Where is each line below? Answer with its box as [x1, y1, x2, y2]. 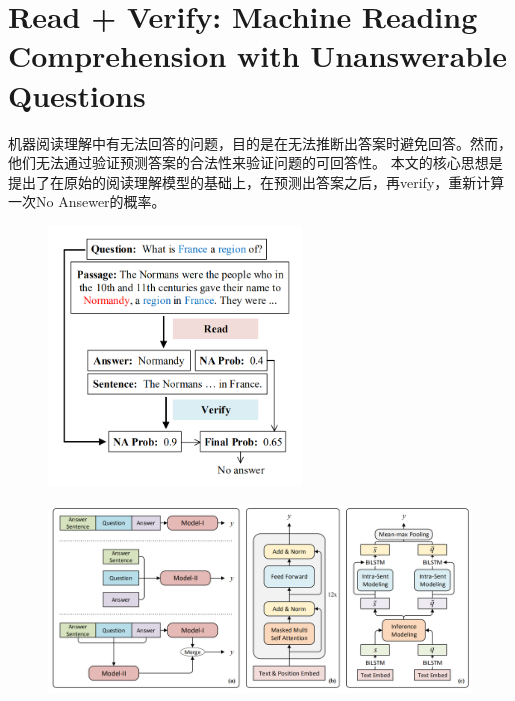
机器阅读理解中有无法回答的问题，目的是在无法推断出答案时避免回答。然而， [8, 132, 512, 153]
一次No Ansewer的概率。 [8, 191, 166, 212]
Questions [8, 74, 146, 115]
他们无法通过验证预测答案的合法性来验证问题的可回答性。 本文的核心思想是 [8, 152, 503, 173]
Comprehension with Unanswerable [8, 35, 507, 76]
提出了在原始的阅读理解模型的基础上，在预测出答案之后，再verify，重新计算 [8, 171, 505, 192]
